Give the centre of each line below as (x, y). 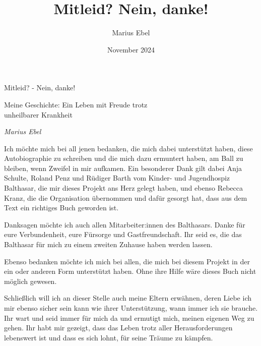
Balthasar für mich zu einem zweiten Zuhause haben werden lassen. (108, 244)
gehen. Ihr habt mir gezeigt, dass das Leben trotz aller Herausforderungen (118, 328)
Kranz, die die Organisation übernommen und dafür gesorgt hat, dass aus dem (126, 197)
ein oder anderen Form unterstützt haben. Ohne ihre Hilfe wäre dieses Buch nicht (130, 271)
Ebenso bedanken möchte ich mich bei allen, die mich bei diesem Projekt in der (127, 261)
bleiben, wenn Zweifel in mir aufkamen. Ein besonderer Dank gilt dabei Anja (123, 168)
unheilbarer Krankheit (38, 114)
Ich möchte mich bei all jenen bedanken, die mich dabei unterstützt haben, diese (128, 148)
